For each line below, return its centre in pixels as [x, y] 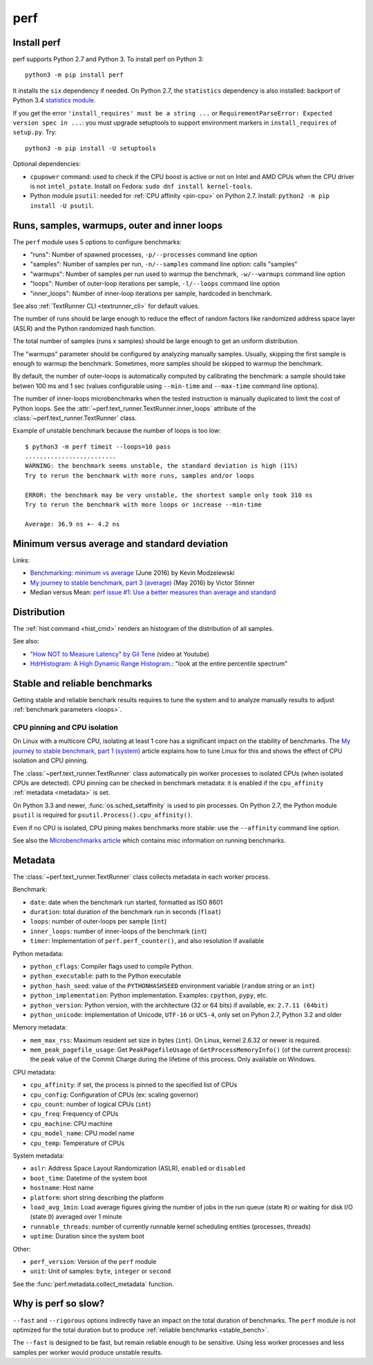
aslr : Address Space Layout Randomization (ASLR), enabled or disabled [138, 1169]
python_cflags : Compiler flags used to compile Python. [112, 966]
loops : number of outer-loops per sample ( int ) [98, 922]
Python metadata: [38, 953]
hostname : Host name [62, 1188]
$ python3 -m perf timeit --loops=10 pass [98, 447]
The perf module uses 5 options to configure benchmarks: [97, 241]
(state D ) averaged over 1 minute [76, 1217]
